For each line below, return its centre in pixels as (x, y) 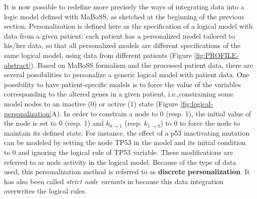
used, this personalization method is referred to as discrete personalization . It (127, 172)
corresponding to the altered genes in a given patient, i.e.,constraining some (119, 94)
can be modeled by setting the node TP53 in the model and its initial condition (125, 142)
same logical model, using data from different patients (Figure (98, 55)
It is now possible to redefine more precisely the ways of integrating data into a (124, 6)
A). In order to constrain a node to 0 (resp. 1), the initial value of (152, 113)
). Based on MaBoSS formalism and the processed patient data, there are (142, 65)
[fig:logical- (197, 103)
